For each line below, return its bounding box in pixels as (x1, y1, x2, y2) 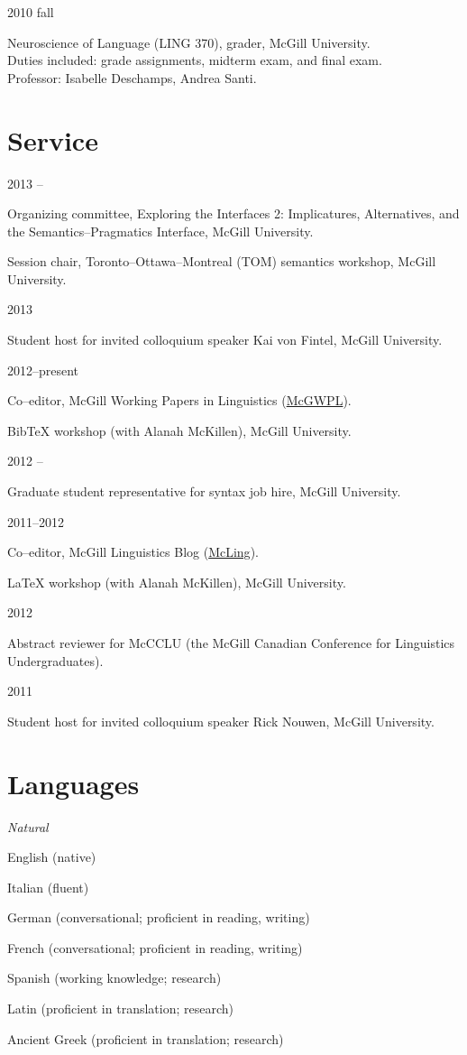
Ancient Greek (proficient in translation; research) (7, 1029, 284, 1048)
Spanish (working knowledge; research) (7, 968, 222, 987)
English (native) (7, 847, 96, 866)
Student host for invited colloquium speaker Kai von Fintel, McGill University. (7, 330, 443, 349)
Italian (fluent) (7, 877, 89, 896)
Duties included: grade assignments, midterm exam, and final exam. (7, 51, 382, 69)
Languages (7, 764, 140, 801)
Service (7, 121, 98, 158)
